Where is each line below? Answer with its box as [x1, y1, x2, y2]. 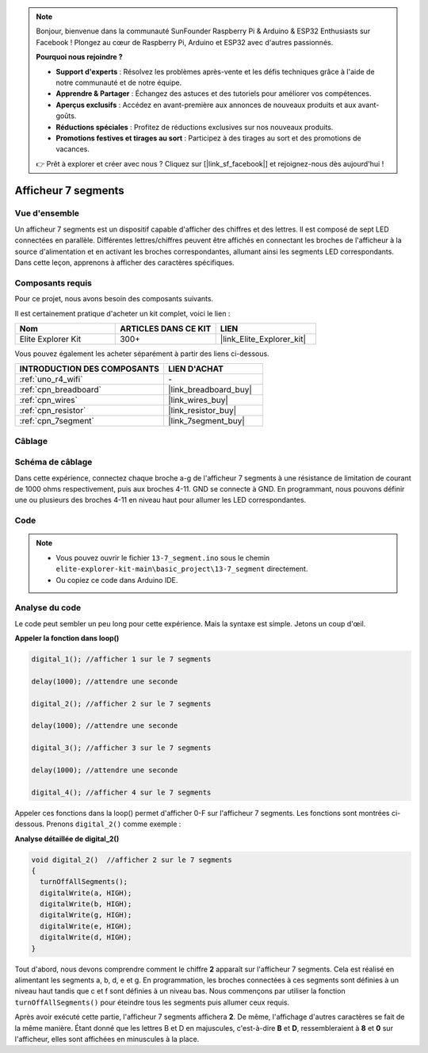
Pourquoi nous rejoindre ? [36, 52, 123, 62]
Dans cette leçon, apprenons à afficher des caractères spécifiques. [14, 258, 235, 267]
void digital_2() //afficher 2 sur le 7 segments [31, 855, 233, 864]
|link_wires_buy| [167, 395, 229, 406]
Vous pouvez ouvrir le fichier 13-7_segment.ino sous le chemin [55, 553, 270, 562]
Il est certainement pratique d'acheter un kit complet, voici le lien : [14, 308, 231, 318]
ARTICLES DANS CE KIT [120, 323, 212, 334]
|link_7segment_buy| [167, 415, 245, 427]
